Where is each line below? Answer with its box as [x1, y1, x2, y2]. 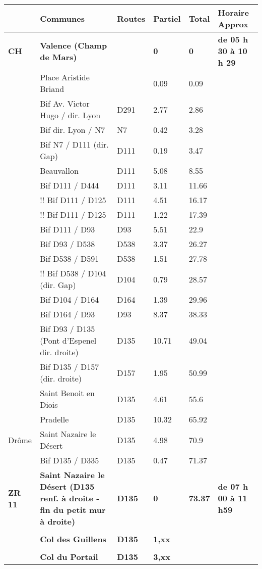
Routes [117, 12, 146, 24]
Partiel [153, 12, 181, 24]
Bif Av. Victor [40, 98, 90, 109]
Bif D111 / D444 [40, 179, 99, 191]
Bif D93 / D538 [40, 238, 95, 250]
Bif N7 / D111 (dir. [40, 138, 109, 150]
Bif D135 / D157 [40, 361, 99, 372]
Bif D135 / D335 [40, 454, 99, 466]
